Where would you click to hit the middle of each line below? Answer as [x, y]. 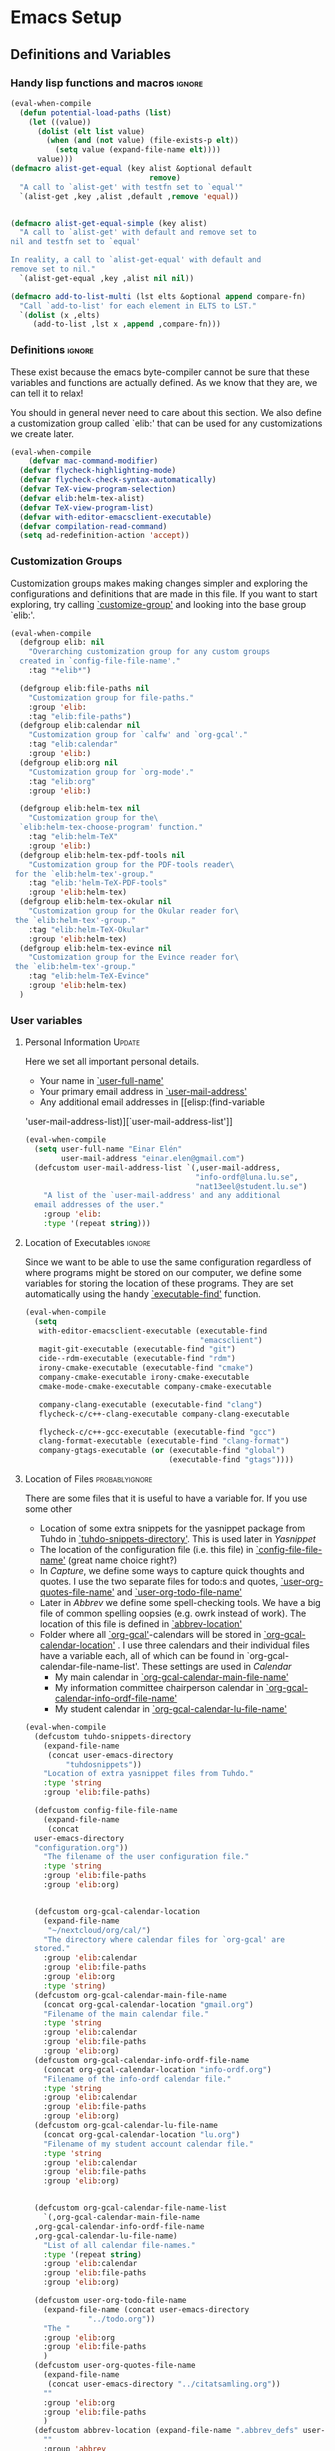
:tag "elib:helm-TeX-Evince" [89, 976]
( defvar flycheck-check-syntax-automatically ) [118, 480]
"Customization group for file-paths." [111, 697]
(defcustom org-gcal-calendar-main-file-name [130, 1995]
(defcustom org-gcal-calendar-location [117, 1911]
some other [48, 1509]
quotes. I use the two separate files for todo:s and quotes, [159, 1582]
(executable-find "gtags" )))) [231, 1460]
